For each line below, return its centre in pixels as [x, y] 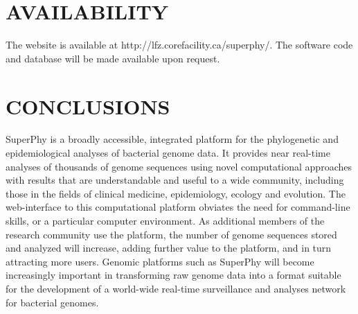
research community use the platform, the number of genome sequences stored [171, 234]
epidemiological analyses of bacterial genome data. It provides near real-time [168, 153]
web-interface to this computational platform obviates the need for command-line [178, 207]
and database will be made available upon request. [113, 58]
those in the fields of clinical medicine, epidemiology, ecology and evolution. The [176, 193]
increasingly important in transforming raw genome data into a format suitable [173, 275]
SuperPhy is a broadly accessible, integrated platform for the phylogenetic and [172, 139]
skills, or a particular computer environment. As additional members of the [165, 220]
